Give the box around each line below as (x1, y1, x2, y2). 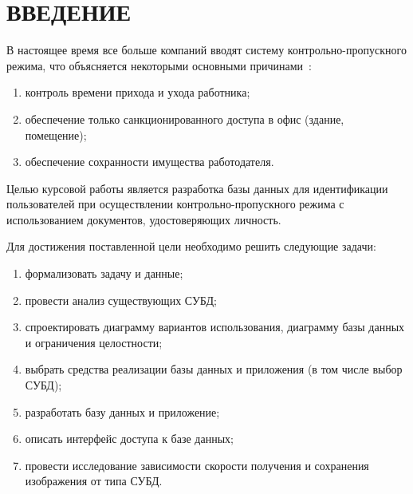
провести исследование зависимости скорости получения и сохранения (25, 456, 369, 473)
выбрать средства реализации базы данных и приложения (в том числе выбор (25, 361, 403, 377)
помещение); (25, 126, 87, 143)
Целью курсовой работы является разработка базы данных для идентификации (6, 180, 388, 196)
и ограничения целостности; (25, 334, 163, 350)
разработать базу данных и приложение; (25, 403, 220, 420)
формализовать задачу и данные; (25, 265, 183, 282)
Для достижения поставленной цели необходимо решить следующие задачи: (6, 238, 376, 255)
